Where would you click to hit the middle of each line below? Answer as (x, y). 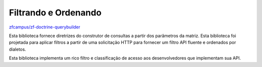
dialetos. (17, 49)
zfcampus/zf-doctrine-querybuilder (45, 27)
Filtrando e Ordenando (55, 13)
